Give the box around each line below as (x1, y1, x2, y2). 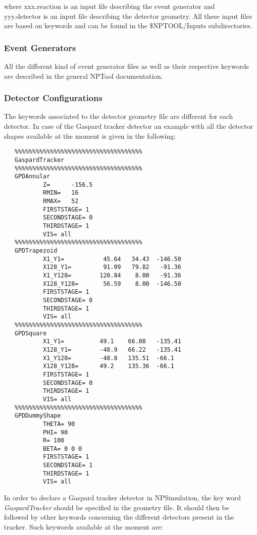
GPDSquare (14, 329, 47, 337)
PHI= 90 (43, 428, 68, 436)
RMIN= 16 (43, 189, 79, 197)
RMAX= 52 (43, 198, 79, 205)
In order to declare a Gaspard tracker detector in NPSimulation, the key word (4, 492, 241, 503)
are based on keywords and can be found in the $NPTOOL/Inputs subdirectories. (4, 20, 253, 31)
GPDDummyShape (14, 412, 61, 420)
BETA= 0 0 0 (43, 445, 82, 452)
